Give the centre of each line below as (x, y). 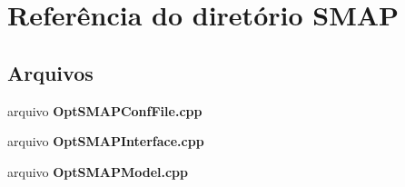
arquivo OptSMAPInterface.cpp (106, 141)
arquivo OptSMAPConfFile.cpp (105, 110)
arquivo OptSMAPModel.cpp (98, 171)
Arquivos (50, 72)
